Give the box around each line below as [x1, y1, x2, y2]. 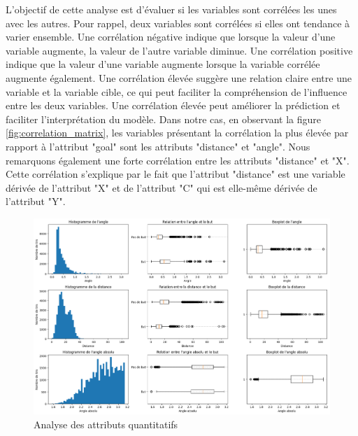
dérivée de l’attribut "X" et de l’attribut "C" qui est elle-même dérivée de [6, 180, 317, 195]
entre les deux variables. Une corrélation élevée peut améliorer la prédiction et [6, 98, 341, 113]
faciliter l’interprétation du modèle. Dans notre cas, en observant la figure [6, 111, 322, 126]
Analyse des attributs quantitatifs [34, 416, 178, 431]
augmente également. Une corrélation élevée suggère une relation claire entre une [6, 70, 352, 85]
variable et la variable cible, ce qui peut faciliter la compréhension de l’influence [6, 84, 348, 99]
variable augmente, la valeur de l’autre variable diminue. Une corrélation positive [6, 43, 353, 57]
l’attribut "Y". [6, 194, 66, 209]
